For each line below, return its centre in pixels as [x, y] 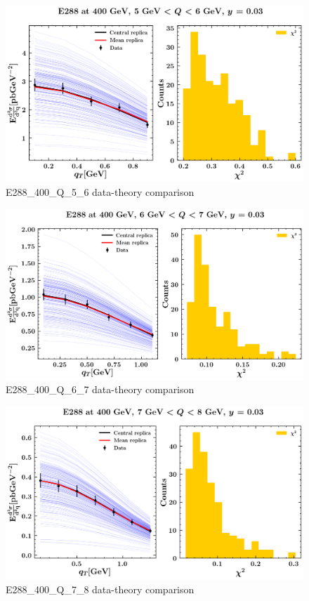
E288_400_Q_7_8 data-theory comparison [100, 589]
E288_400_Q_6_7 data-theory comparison [100, 389]
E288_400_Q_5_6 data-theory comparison [100, 191]
